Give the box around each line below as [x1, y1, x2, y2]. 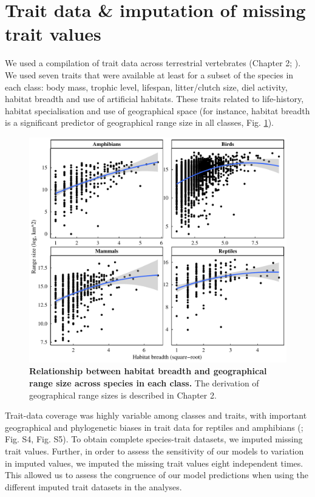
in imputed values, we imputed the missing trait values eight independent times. [5, 456, 303, 469]
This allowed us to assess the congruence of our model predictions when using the [5, 468, 309, 481]
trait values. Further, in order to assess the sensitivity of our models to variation [5, 445, 304, 458]
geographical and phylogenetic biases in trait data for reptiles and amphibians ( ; [5, 420, 303, 433]
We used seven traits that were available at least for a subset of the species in [5, 68, 294, 81]
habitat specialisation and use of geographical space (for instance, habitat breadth [5, 104, 310, 117]
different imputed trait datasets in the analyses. [5, 480, 182, 493]
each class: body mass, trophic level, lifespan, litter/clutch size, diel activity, [5, 80, 288, 93]
